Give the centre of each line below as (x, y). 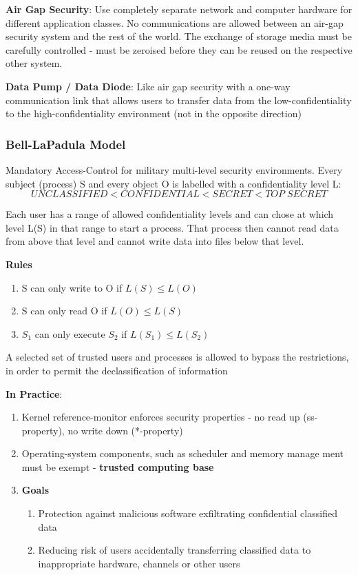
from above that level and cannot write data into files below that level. (155, 241)
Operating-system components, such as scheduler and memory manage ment (182, 453)
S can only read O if (64, 311)
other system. (34, 63)
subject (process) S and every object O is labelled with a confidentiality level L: (173, 183)
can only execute (70, 333)
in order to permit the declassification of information (117, 370)
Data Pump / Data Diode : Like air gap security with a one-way (148, 86)
